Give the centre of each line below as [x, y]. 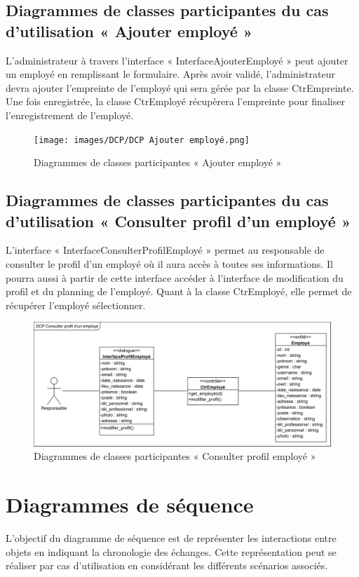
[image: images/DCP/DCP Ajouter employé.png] [142, 140]
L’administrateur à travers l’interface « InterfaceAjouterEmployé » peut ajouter [177, 60]
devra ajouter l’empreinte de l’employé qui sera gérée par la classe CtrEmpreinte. [180, 87]
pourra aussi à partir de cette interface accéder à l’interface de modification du [175, 277]
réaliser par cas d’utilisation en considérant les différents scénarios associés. [167, 565]
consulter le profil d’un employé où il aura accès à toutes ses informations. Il [169, 264]
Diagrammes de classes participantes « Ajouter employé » [158, 162]
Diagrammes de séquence [130, 504]
